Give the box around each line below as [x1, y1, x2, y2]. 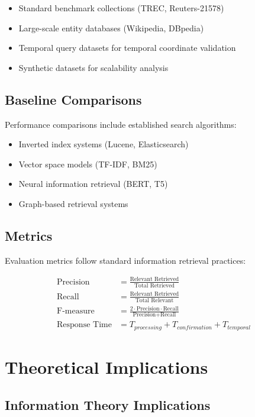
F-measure [57, 307, 95, 316]
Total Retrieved [134, 283, 175, 289]
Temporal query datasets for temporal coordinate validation [18, 41, 236, 54]
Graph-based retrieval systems [18, 197, 128, 209]
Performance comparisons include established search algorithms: [5, 118, 237, 130]
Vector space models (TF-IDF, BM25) [18, 157, 157, 170]
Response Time [57, 321, 112, 329]
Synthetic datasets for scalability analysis [18, 61, 169, 73]
